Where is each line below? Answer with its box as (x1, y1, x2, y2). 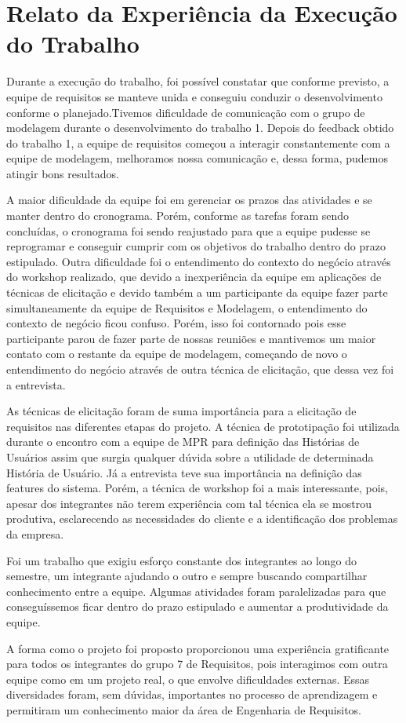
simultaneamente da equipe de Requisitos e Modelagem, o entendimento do (6, 299, 368, 316)
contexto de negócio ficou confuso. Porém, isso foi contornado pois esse (6, 315, 346, 331)
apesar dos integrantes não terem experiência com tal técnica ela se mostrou (6, 495, 372, 511)
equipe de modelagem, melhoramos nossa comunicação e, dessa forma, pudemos (6, 150, 388, 166)
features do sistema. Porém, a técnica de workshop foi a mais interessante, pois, (6, 480, 389, 496)
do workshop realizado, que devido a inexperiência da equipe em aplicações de (6, 268, 382, 285)
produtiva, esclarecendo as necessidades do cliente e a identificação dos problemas (6, 510, 398, 527)
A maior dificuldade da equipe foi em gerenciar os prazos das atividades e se (6, 192, 372, 208)
